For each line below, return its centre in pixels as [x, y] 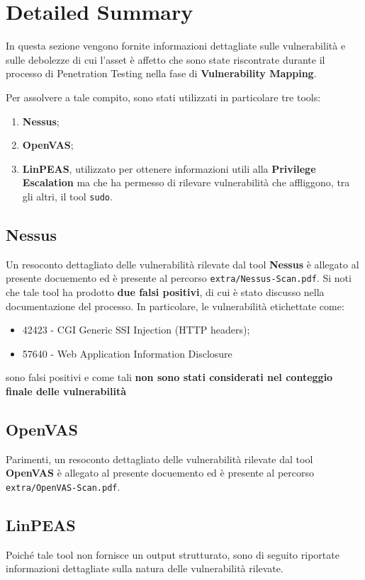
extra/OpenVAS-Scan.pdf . [63, 486]
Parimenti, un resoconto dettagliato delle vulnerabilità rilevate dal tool [159, 459]
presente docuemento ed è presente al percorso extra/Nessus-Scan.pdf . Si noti [179, 278]
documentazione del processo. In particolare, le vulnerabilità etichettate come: [175, 306]
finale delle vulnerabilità [66, 391]
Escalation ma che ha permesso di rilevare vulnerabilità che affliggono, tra [186, 182]
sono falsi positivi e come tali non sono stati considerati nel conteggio [169, 377]
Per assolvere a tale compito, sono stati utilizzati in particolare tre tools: [163, 97]
